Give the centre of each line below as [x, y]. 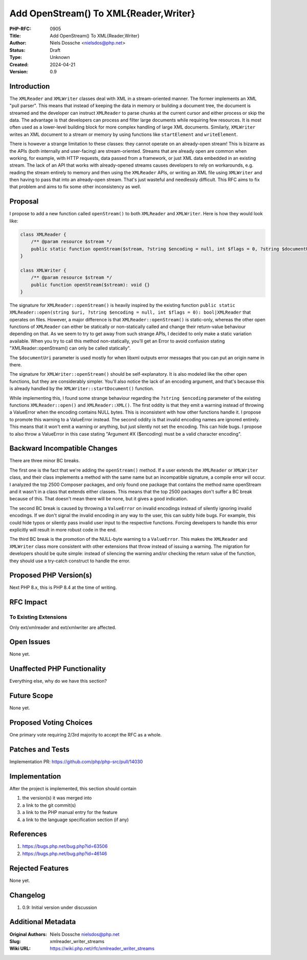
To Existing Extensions [38, 617]
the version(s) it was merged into [57, 798]
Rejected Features [39, 868]
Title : [15, 35]
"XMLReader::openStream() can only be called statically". [70, 348]
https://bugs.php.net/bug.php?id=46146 [65, 853]
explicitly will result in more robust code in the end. [63, 529]
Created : [19, 65]
